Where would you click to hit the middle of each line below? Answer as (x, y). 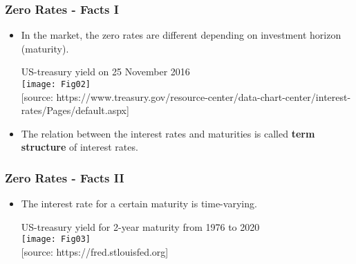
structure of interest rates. (79, 147)
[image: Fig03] (56, 239)
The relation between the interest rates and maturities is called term (168, 133)
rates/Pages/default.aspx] (75, 110)
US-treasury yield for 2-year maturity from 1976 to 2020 (140, 226)
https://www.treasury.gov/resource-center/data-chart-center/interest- (204, 96)
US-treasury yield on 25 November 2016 (105, 72)
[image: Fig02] (56, 84)
